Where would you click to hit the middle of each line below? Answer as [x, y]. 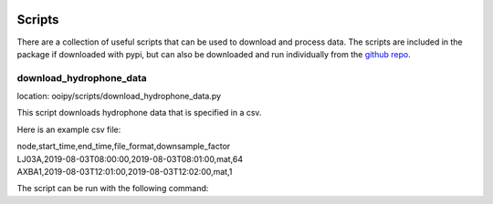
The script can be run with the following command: [113, 189]
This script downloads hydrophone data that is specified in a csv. [139, 113]
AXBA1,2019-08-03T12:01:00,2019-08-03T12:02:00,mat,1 [125, 172]
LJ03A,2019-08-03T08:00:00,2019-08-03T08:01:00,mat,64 [130, 158]
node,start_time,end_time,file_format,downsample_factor [124, 147]
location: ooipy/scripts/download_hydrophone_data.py [119, 97]
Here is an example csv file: [69, 129]
